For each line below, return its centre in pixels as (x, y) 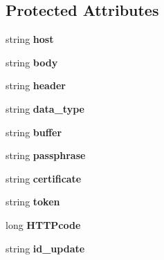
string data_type (45, 108)
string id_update (45, 248)
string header (36, 85)
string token (33, 202)
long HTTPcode (43, 224)
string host (30, 39)
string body (32, 62)
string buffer (34, 132)
